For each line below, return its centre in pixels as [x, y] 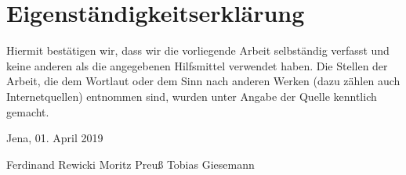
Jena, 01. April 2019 [55, 138]
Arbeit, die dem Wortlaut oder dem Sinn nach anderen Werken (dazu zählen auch [203, 81]
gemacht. [28, 111]
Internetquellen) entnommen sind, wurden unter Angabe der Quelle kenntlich [192, 96]
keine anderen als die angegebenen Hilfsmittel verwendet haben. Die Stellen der [197, 65]
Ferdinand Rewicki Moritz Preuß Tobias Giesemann [130, 164]
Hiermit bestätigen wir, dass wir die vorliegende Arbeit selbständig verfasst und [198, 50]
